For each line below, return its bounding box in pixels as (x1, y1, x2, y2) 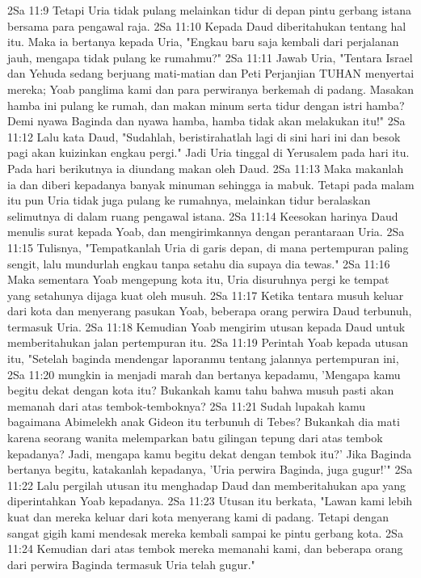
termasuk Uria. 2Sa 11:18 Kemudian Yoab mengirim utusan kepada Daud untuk (7, 318, 406, 335)
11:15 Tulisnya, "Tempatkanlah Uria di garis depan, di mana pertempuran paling (7, 238, 409, 255)
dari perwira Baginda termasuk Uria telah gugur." (7, 555, 255, 572)
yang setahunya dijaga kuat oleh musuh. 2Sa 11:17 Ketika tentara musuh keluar (7, 286, 404, 303)
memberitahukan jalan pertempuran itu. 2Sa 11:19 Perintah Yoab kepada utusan (7, 334, 408, 351)
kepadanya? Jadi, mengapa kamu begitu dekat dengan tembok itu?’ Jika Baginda (7, 445, 411, 462)
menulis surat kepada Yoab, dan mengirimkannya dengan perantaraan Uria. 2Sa (7, 223, 405, 240)
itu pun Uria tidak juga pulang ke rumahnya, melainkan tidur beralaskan (7, 192, 371, 209)
